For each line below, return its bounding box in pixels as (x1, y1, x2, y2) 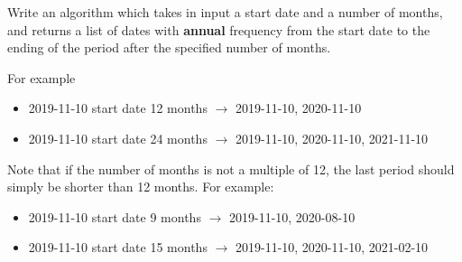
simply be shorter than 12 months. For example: (7, 177, 274, 196)
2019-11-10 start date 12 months (28, 98, 208, 117)
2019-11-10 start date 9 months (28, 207, 201, 226)
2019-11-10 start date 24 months (28, 128, 208, 147)
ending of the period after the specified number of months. (7, 38, 331, 57)
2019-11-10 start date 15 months (28, 238, 208, 257)
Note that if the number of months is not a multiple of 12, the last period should (7, 159, 455, 178)
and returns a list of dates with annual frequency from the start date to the (7, 20, 430, 39)
